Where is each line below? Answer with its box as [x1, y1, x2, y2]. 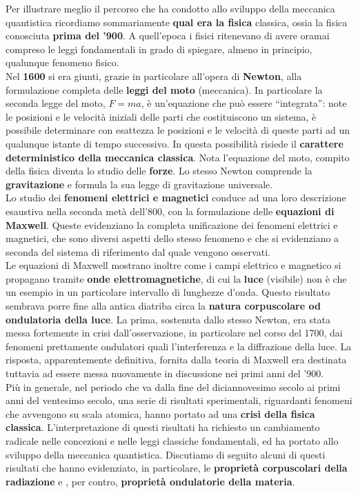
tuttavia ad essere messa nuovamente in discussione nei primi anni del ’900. [6, 366, 324, 381]
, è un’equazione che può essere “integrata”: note [141, 96, 347, 110]
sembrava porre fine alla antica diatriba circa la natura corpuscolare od [6, 299, 321, 313]
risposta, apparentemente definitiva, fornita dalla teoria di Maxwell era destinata [6, 352, 347, 367]
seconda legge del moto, [6, 96, 106, 110]
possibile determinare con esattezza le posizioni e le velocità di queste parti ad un [6, 123, 350, 137]
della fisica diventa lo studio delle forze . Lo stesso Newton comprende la [6, 163, 312, 178]
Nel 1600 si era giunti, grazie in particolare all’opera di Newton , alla [6, 68, 302, 83]
